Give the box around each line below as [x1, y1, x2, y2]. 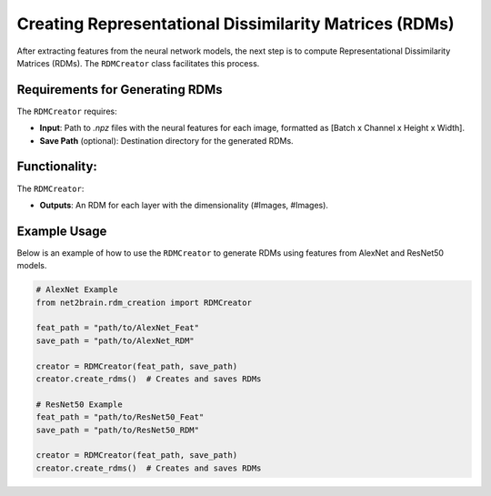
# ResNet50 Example [35, 399, 123, 410]
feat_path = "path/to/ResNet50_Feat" [35, 412, 205, 422]
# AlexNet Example [35, 285, 118, 295]
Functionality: [16, 159, 97, 175]
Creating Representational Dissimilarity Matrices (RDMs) [16, 14, 455, 34]
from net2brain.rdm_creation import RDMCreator [35, 297, 252, 308]
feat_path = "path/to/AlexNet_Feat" [35, 323, 200, 333]
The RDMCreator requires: [16, 106, 117, 116]
